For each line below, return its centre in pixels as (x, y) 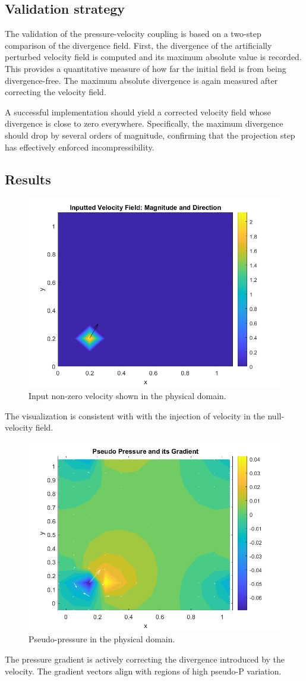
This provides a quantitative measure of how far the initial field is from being (146, 68)
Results (28, 179)
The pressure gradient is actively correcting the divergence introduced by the (145, 659)
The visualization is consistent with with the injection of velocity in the (135, 415)
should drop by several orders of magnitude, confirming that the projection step (150, 135)
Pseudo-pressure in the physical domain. (102, 639)
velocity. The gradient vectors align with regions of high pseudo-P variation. (143, 671)
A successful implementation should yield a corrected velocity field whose (138, 112)
